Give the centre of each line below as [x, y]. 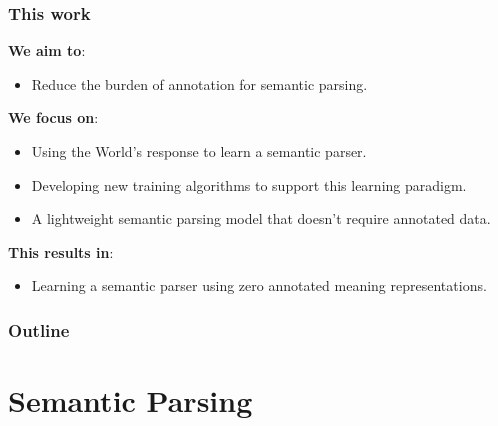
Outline [39, 329]
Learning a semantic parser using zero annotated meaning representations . [259, 285]
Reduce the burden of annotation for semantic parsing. [199, 83]
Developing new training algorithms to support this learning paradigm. [249, 184]
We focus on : [53, 117]
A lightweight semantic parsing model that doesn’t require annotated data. [261, 218]
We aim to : [47, 50]
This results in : [61, 251]
